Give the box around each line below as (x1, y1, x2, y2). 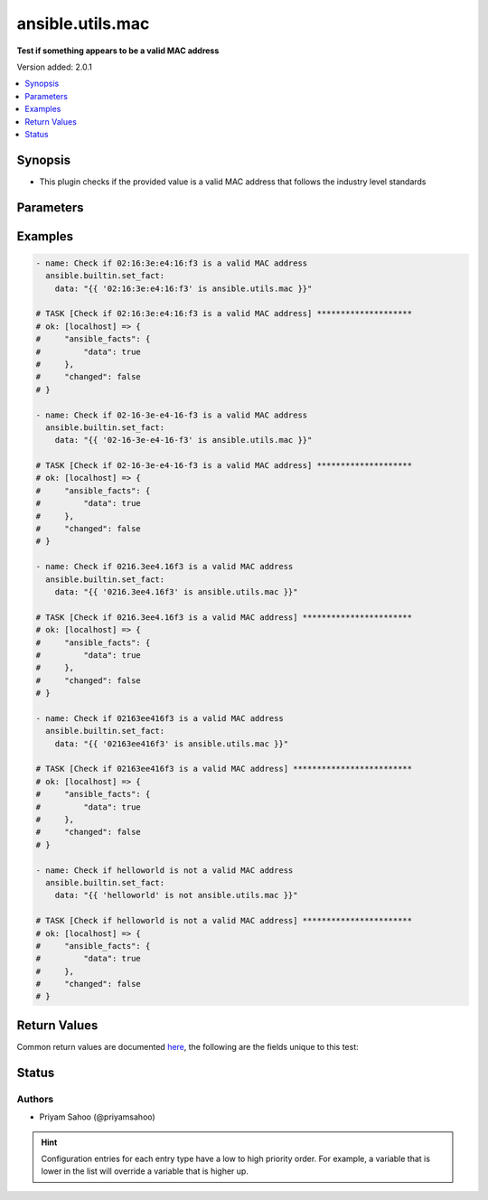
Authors (16, 1092, 54, 1105)
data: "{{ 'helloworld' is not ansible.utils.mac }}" (54, 890, 298, 901)
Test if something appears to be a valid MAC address (16, 45, 220, 56)
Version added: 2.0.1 (16, 61, 92, 72)
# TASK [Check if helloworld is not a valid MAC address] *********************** (35, 915, 413, 926)
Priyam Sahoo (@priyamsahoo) (39, 1111, 155, 1122)
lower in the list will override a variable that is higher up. (41, 1166, 249, 1177)
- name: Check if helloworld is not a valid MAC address (35, 865, 294, 876)
